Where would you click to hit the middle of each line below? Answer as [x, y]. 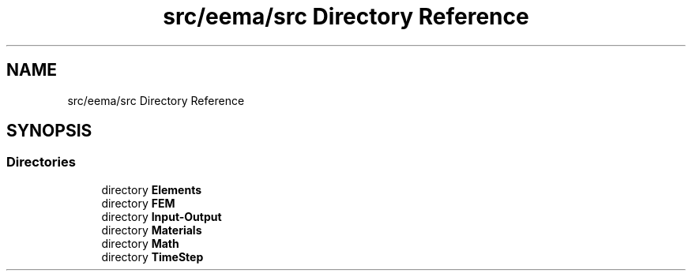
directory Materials [152, 230]
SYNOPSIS [49, 131]
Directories [41, 162]
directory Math [140, 243]
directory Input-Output [162, 216]
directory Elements [152, 189]
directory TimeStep [152, 256]
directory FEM [138, 203]
